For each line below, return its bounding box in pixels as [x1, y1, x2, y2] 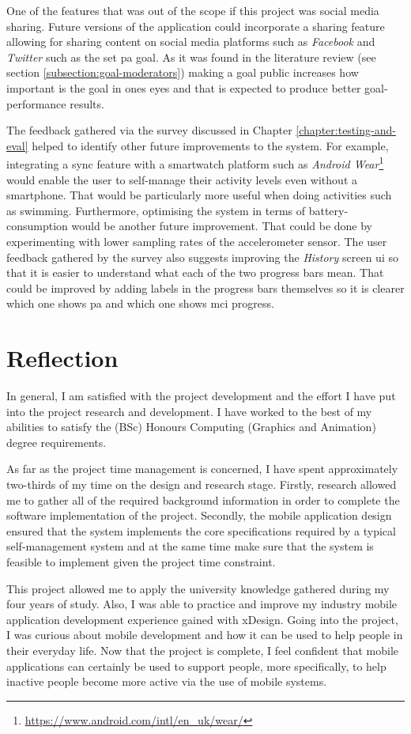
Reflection [6, 342, 119, 374]
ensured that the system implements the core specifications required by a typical [6, 522, 396, 539]
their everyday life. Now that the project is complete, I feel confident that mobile [6, 641, 399, 658]
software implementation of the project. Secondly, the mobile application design [6, 507, 392, 524]
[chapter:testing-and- [296, 122, 396, 138]
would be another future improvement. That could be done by [71, 218, 373, 234]
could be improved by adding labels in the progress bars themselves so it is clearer [6, 279, 405, 296]
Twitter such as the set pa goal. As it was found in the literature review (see [6, 48, 376, 65]
